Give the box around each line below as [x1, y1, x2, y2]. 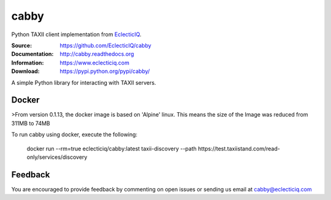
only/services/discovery [26, 153, 88, 161]
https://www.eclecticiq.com [59, 59, 130, 66]
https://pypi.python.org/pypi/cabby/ [59, 67, 150, 75]
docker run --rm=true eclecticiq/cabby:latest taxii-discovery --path [26, 145, 197, 152]
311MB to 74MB [11, 120, 50, 127]
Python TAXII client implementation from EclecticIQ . [11, 31, 142, 38]
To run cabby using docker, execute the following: [11, 131, 138, 138]
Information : [11, 59, 44, 66]
